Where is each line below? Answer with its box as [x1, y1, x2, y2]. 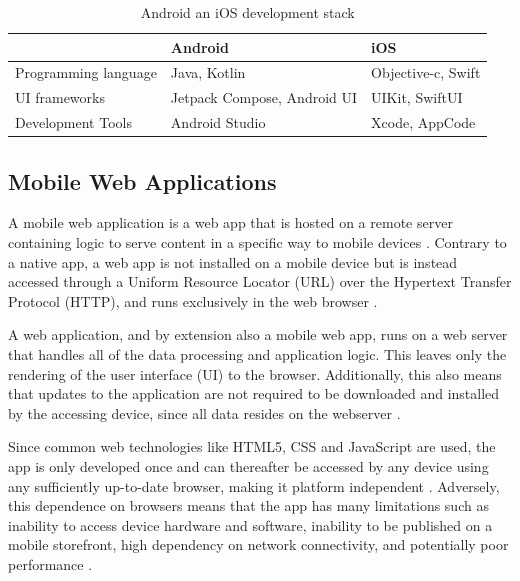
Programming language [15, 62, 157, 83]
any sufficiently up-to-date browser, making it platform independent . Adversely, [8, 475, 500, 496]
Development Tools [15, 112, 132, 133]
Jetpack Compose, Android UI [170, 87, 358, 108]
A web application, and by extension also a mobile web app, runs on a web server [8, 324, 508, 345]
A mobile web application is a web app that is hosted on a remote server [8, 212, 453, 233]
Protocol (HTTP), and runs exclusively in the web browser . [8, 290, 378, 311]
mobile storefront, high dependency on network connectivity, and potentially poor [8, 534, 509, 555]
